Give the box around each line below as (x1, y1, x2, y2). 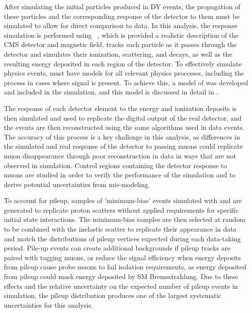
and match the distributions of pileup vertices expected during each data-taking (4, 233, 241, 243)
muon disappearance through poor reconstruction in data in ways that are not (4, 150, 236, 160)
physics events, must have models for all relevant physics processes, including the (4, 68, 244, 78)
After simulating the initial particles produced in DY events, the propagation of (4, 1, 240, 11)
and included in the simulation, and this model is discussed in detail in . (4, 87, 219, 97)
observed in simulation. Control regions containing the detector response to (4, 160, 227, 170)
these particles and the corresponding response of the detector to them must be (4, 11, 240, 21)
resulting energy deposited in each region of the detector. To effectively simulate (4, 58, 242, 68)
